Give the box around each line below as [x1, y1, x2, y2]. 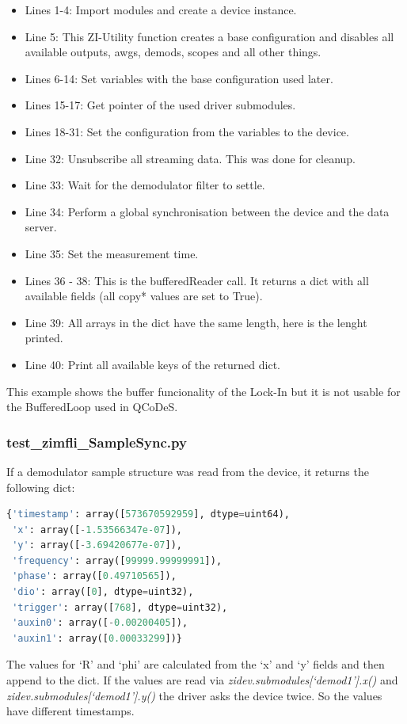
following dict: [6, 478, 75, 495]
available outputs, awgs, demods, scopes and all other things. [25, 44, 321, 60]
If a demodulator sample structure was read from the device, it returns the [6, 463, 369, 479]
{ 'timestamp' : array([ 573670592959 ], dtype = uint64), [6, 509, 290, 520]
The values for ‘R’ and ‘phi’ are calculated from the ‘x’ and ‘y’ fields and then [6, 656, 385, 673]
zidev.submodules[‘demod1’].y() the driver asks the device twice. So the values [6, 687, 382, 703]
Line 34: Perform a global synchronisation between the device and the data [25, 203, 390, 219]
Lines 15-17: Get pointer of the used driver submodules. [25, 97, 296, 113]
